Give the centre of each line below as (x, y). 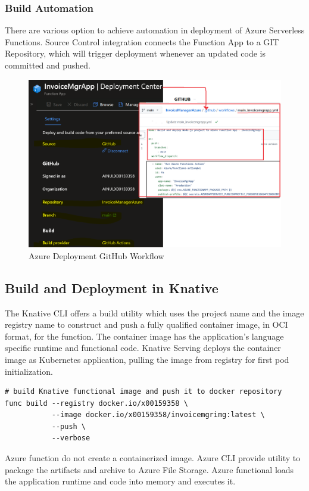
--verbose (71, 438)
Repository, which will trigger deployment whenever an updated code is (135, 53)
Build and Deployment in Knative (112, 288)
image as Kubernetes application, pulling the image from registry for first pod (147, 359)
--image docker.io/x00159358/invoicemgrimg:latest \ (158, 415)
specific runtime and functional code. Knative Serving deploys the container (143, 348)
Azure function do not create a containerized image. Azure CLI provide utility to (153, 458)
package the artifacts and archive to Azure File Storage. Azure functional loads (149, 469)
